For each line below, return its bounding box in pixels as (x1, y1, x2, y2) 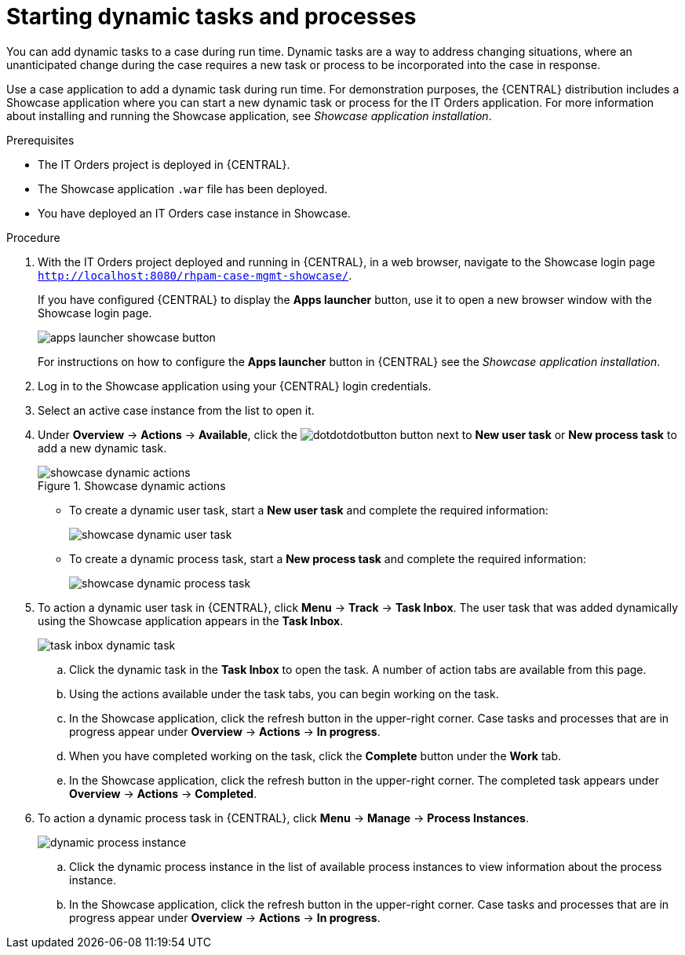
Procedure (6, 230, 60, 244)
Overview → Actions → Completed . (69, 786, 257, 800)
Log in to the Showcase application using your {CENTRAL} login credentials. (38, 379, 432, 393)
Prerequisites (6, 133, 75, 147)
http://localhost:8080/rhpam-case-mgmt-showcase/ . (38, 268, 352, 282)
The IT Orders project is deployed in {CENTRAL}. (38, 157, 290, 171)
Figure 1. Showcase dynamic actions (38, 478, 226, 492)
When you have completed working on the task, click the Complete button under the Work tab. (69, 748, 562, 763)
